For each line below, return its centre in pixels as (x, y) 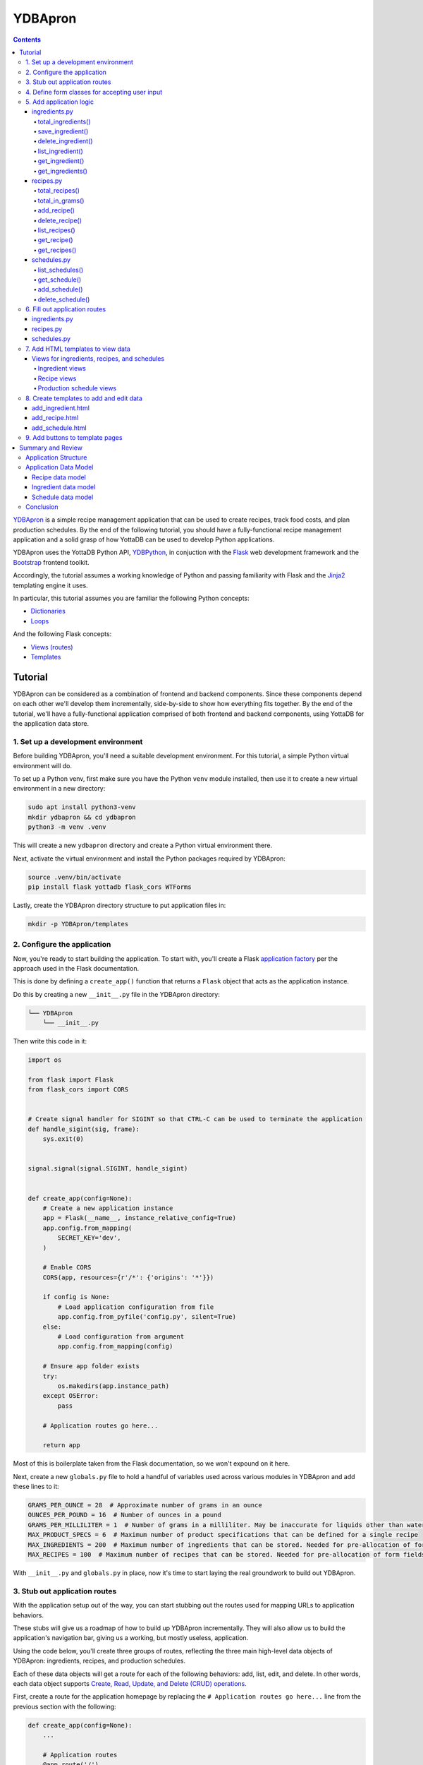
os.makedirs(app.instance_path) (113, 1386)
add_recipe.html (55, 418)
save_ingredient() (63, 131)
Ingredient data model (64, 487)
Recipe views (57, 378)
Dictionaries (48, 611)
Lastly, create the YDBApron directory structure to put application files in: (119, 905)
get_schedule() (60, 280)
